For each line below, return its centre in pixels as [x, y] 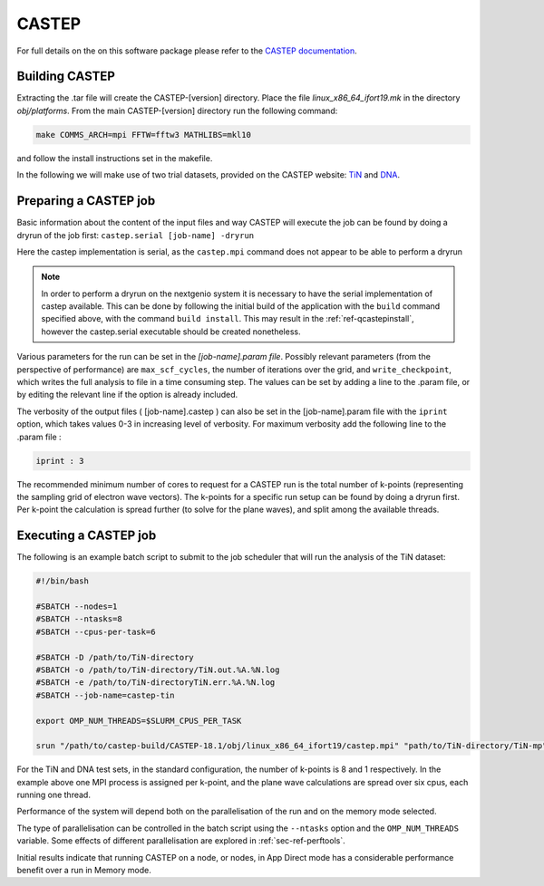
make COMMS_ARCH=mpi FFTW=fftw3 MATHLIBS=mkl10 [143, 135]
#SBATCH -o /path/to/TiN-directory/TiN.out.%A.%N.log [158, 669]
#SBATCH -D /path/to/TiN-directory [115, 657]
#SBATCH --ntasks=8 [79, 619]
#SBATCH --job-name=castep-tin [106, 695]
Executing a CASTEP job [87, 536]
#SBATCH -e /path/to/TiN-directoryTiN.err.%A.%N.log [155, 683]
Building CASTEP [66, 77]
